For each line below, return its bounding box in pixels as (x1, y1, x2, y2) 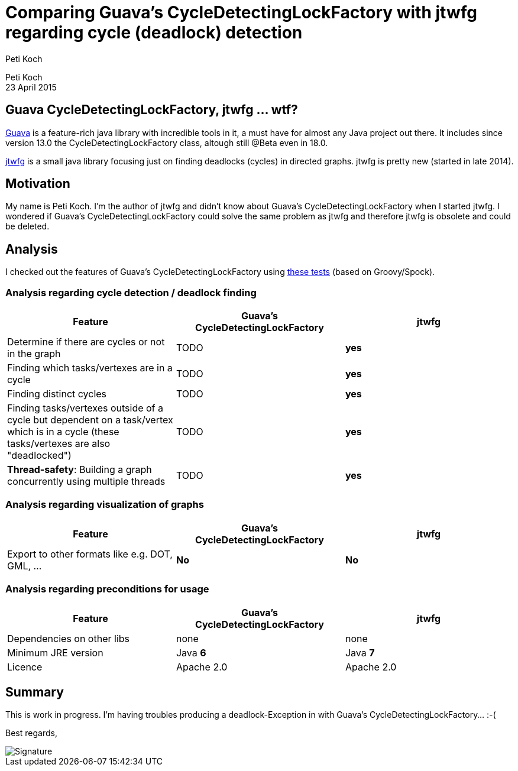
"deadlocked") (7, 449, 72, 462)
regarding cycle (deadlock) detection (5, 22, 303, 43)
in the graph (7, 348, 61, 360)
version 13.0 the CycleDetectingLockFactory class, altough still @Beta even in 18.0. (5, 137, 328, 148)
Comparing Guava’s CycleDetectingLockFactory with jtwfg (5, 2, 477, 22)
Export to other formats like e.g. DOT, (7, 548, 173, 560)
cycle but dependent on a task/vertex (7, 414, 173, 426)
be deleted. (5, 221, 50, 232)
